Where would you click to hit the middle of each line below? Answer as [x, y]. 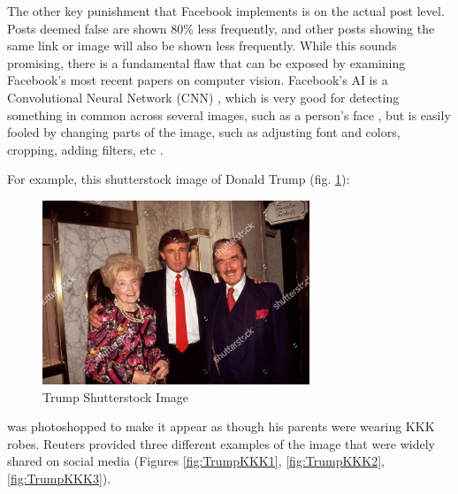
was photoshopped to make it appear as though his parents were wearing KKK [221, 426]
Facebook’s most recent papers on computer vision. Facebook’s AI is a [198, 80]
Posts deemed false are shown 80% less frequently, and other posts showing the [221, 28]
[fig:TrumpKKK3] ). [59, 479]
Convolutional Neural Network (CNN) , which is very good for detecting [203, 97]
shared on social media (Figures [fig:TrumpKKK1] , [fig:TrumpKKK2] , [196, 461]
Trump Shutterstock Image [116, 396]
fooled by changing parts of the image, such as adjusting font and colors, [204, 132]
